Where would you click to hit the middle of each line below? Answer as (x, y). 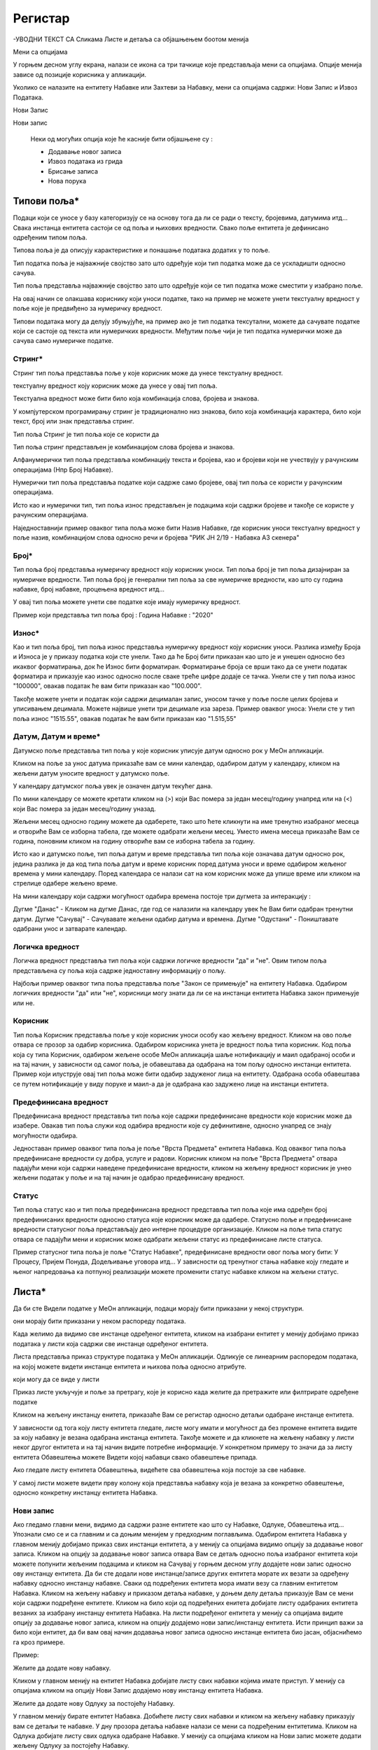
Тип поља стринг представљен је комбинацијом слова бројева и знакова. (124, 447)
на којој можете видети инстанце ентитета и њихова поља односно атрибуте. (129, 1366)
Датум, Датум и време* (57, 736)
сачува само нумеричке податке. (63, 341)
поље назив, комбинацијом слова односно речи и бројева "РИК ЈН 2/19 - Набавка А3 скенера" (156, 538)
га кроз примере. (39, 1642)
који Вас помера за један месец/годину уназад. (85, 808)
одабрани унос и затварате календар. (70, 929)
